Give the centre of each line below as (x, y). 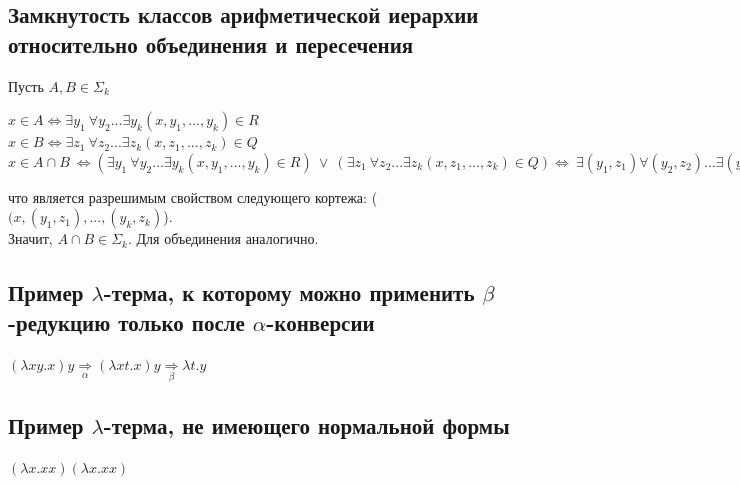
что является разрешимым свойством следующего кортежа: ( (193, 196)
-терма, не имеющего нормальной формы (306, 425)
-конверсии (320, 321)
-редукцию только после (126, 321)
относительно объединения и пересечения (211, 43)
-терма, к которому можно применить (289, 292)
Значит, (30, 238)
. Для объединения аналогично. (223, 238)
